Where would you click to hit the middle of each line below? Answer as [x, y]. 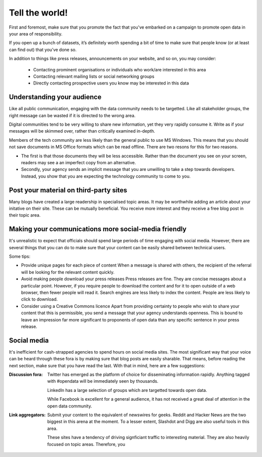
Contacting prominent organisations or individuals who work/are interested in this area [120, 69]
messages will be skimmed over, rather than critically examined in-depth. [82, 131]
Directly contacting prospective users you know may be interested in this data [111, 83]
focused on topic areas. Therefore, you [86, 444]
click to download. [40, 299]
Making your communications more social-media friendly [98, 229]
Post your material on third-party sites [68, 190]
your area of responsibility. [36, 34]
